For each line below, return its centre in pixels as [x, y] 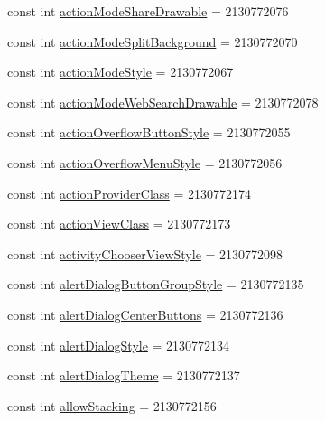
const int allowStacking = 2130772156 [112, 405]
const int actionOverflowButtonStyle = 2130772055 [149, 132]
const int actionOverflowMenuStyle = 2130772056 [145, 162]
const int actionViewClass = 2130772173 [119, 224]
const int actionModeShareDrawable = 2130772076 [148, 11]
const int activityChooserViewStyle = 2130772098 [145, 253]
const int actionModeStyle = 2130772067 [121, 72]
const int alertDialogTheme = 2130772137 [124, 375]
